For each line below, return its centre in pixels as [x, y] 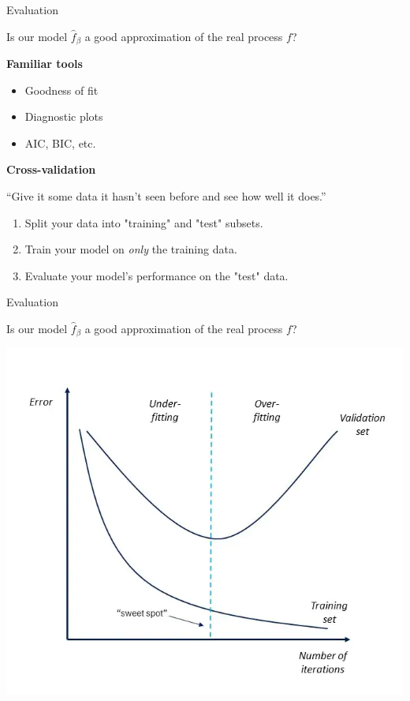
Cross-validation [51, 169]
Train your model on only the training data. [131, 249]
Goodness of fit [61, 90]
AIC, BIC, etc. [60, 142]
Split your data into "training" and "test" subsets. [144, 222]
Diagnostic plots [64, 116]
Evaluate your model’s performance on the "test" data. [157, 275]
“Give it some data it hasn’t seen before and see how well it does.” [166, 196]
